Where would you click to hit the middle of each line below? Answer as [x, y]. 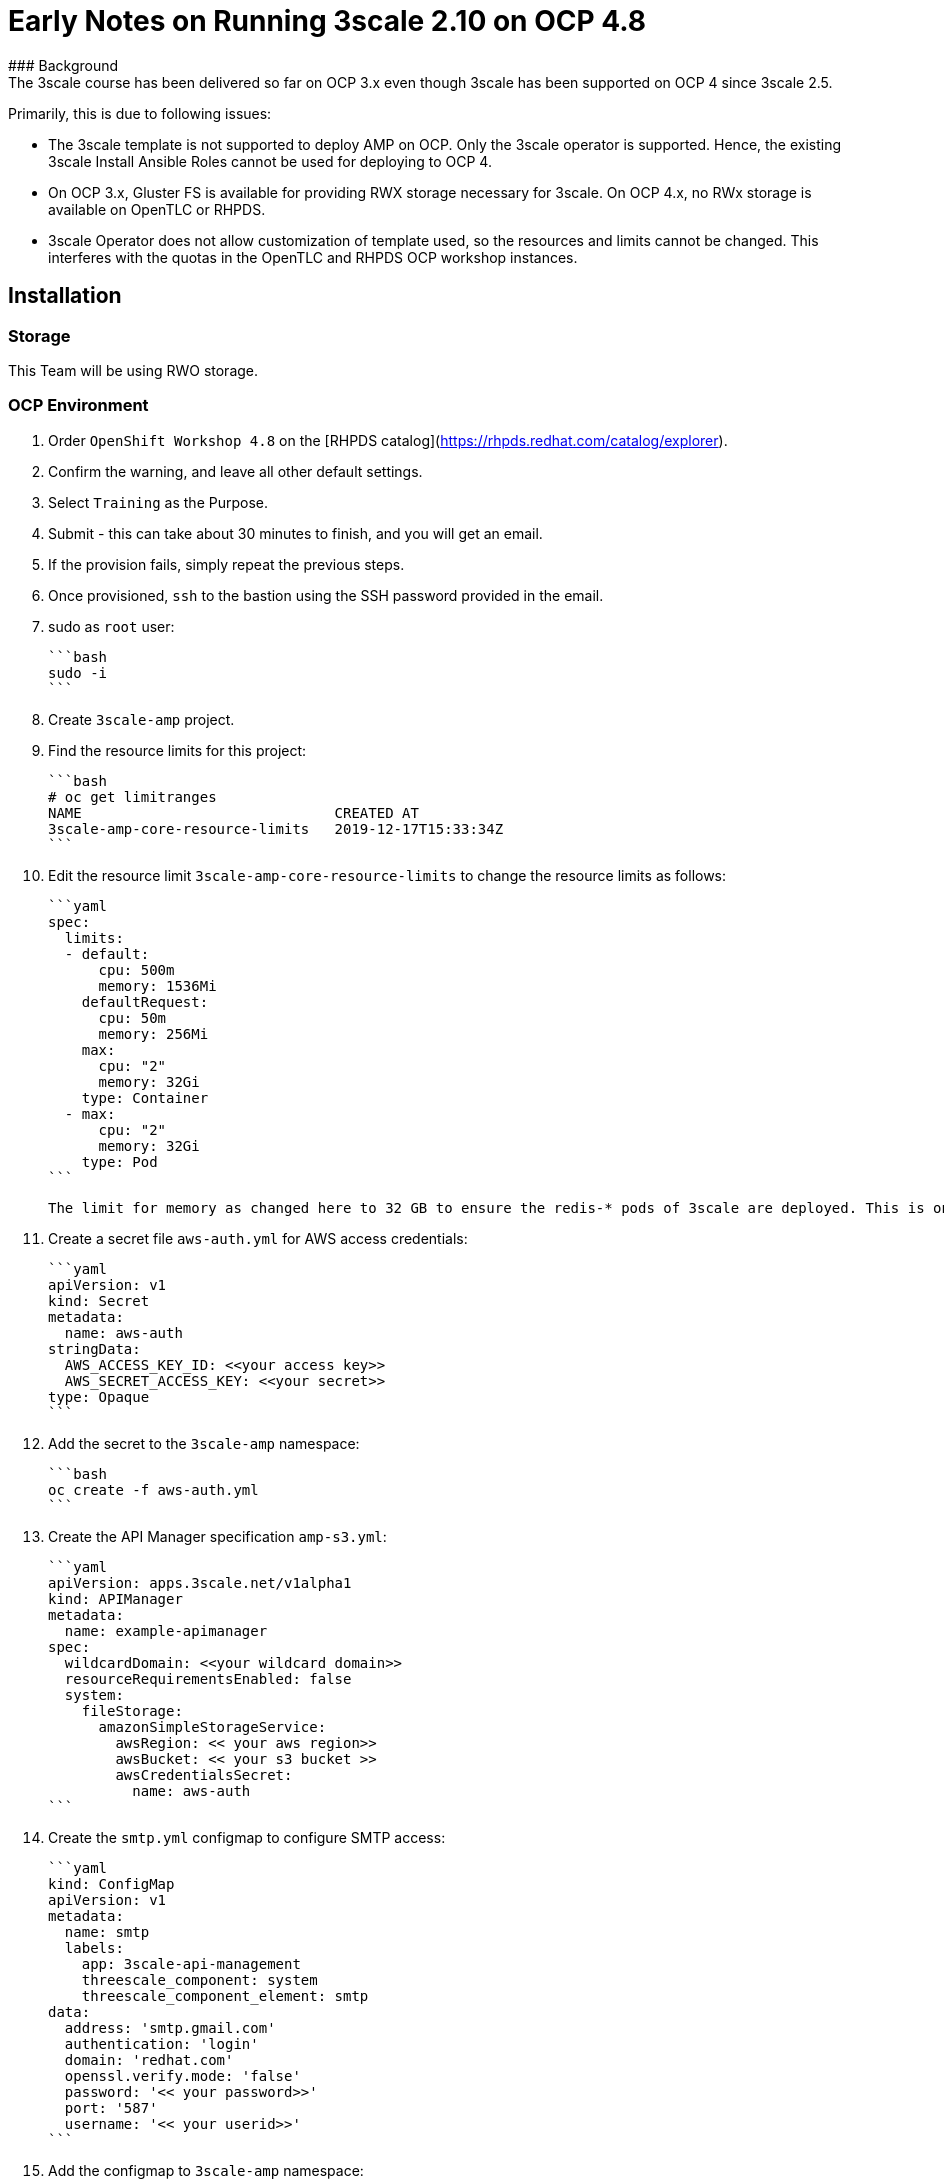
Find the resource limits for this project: [177, 750]
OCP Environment [78, 405]
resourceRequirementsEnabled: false [208, 1678]
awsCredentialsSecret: [204, 1774]
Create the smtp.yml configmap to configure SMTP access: [247, 1837]
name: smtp [107, 1931]
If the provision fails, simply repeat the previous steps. [226, 564]
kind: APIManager [115, 1598]
